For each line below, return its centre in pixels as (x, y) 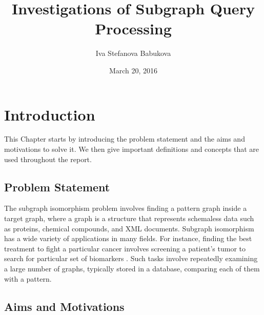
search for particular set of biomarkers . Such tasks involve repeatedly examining (131, 258)
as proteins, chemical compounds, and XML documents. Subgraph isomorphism (129, 228)
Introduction (50, 114)
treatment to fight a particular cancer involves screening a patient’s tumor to (125, 248)
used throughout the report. (48, 159)
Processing (133, 28)
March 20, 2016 (133, 70)
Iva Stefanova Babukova (133, 53)
